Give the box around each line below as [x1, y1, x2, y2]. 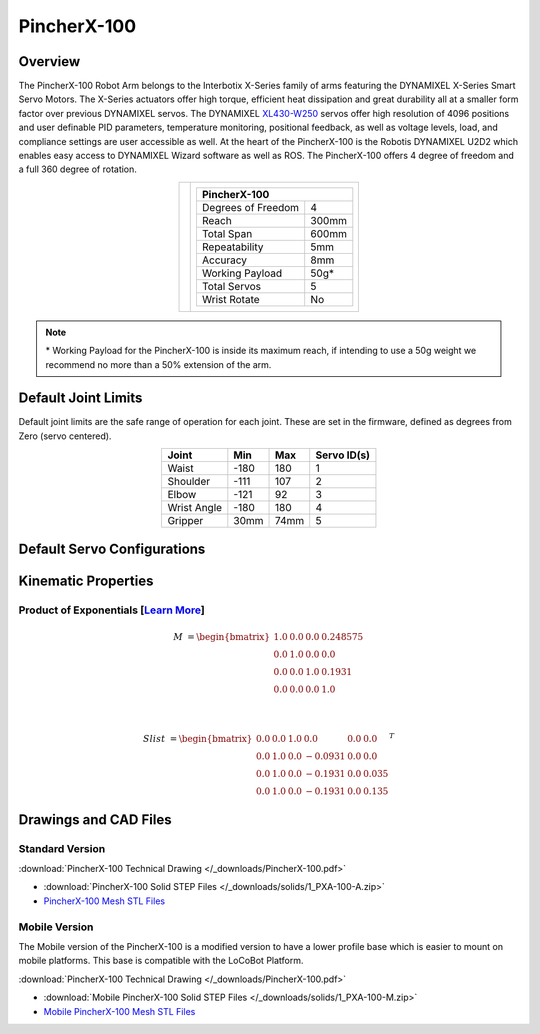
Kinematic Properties [18, 572, 154, 589]
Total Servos [201, 279, 262, 293]
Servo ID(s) [315, 448, 370, 462]
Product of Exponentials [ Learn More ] [18, 603, 205, 617]
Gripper [167, 514, 204, 528]
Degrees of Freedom [201, 200, 300, 214]
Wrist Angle [167, 501, 223, 515]
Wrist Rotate [201, 292, 260, 306]
